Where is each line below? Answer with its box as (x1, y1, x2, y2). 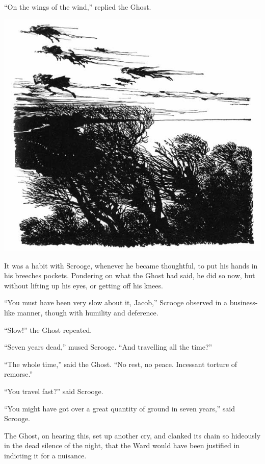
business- (229, 297, 258, 308)
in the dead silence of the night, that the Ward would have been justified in (4, 440, 240, 451)
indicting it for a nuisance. (4, 450, 87, 460)
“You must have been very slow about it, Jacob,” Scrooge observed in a (4, 297, 228, 308)
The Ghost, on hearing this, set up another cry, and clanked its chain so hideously (4, 430, 261, 441)
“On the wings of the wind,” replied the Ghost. (4, 2, 151, 12)
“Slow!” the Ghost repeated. (4, 324, 92, 335)
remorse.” (4, 369, 33, 379)
